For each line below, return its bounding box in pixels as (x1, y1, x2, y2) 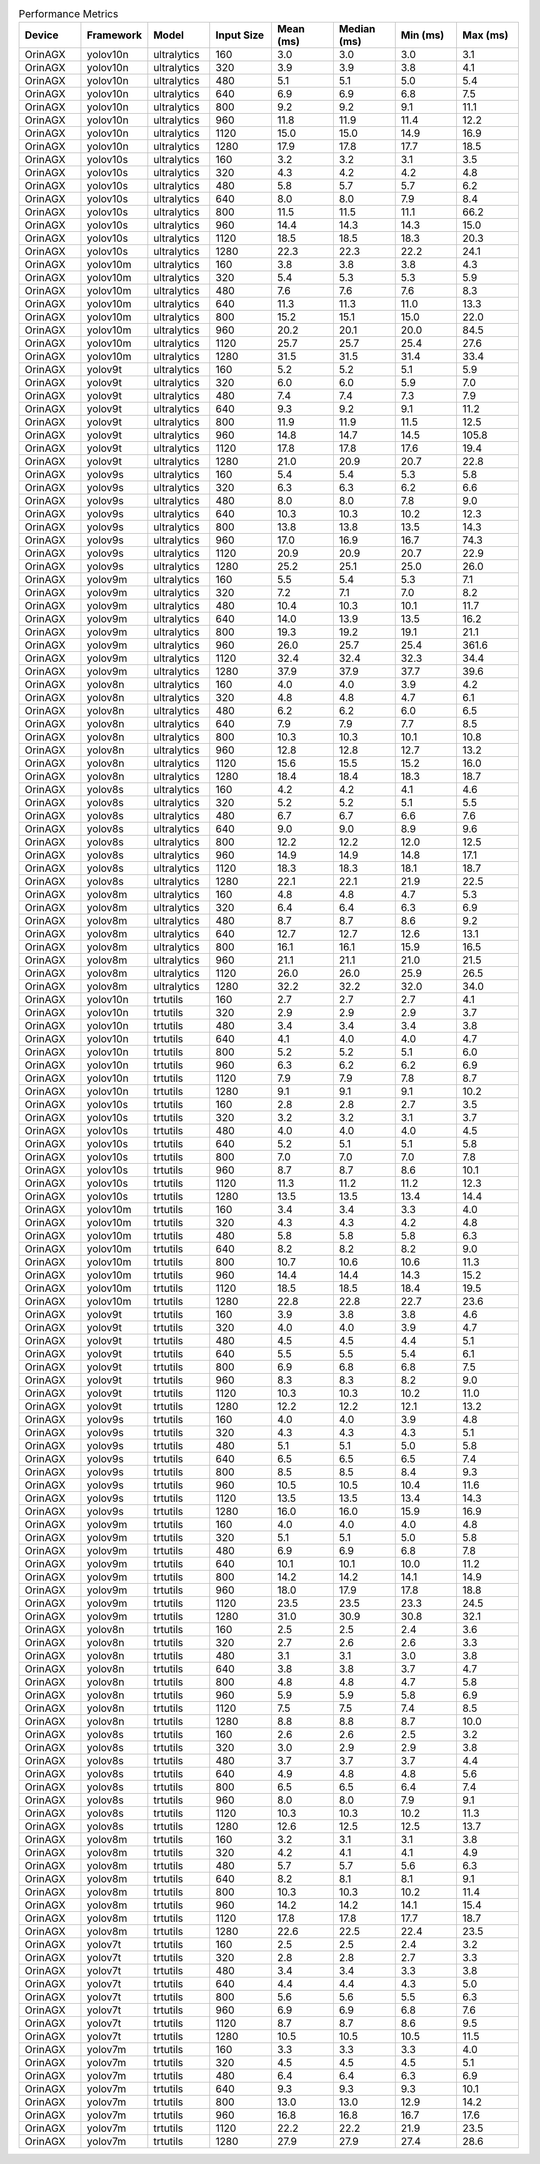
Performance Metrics (18, 7, 119, 21)
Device (24, 28, 59, 42)
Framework (86, 28, 142, 42)
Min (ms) (400, 28, 445, 42)
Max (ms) (462, 28, 509, 42)
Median (338, 22, 376, 36)
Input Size (215, 28, 265, 42)
